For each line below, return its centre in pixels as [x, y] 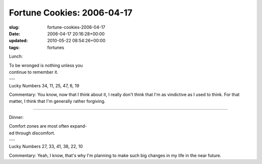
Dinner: [16, 117]
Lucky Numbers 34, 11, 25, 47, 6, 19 [44, 85]
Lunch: [16, 56]
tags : [14, 47]
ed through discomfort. [32, 133]
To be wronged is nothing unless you [46, 65]
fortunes [56, 47]
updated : [18, 41]
